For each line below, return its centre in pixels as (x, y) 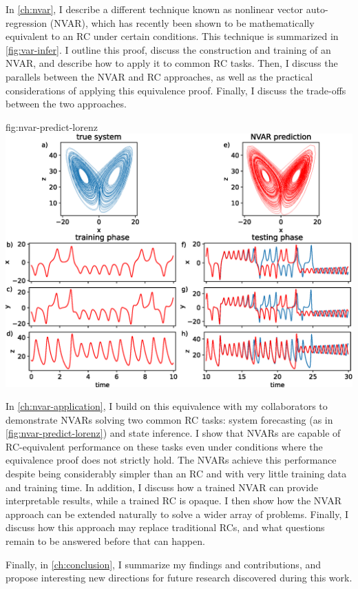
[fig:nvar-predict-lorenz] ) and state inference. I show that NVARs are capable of (173, 433)
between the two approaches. (66, 104)
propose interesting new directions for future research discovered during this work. (179, 578)
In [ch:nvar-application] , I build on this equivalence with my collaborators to (167, 406)
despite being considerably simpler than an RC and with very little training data (176, 474)
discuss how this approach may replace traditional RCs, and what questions (165, 527)
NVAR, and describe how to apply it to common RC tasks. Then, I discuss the (172, 63)
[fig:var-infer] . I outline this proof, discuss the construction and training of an (168, 49)
